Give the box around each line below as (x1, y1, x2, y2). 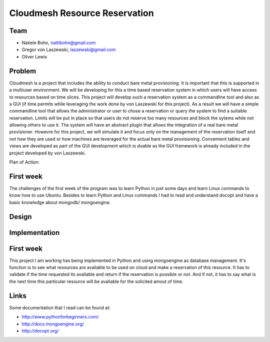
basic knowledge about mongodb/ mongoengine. (9, 199, 111, 205)
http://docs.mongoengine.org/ (21, 320, 84, 327)
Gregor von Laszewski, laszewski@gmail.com (21, 46, 116, 52)
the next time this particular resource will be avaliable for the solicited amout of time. (9, 278, 183, 284)
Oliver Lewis (21, 53, 47, 59)
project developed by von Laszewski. (9, 150, 86, 156)
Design (9, 212, 32, 221)
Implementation (9, 228, 60, 237)
